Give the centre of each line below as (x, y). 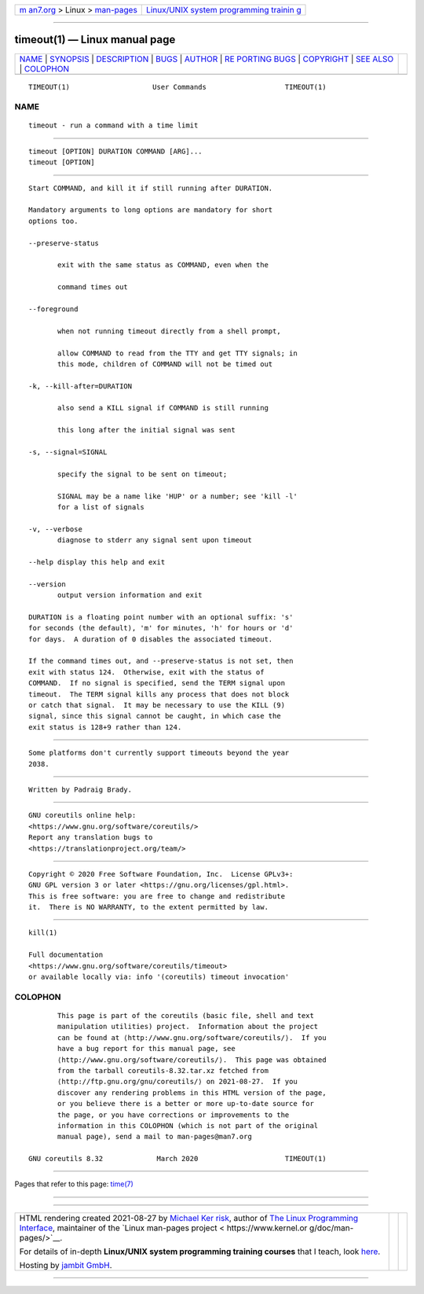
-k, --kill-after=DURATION (80, 386)
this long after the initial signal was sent (146, 430)
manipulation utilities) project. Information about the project (188, 1027)
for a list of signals (101, 507)
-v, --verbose (55, 529)
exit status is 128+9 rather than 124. (105, 727)
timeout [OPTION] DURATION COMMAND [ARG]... (116, 151)
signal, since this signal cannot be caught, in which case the (155, 716)
